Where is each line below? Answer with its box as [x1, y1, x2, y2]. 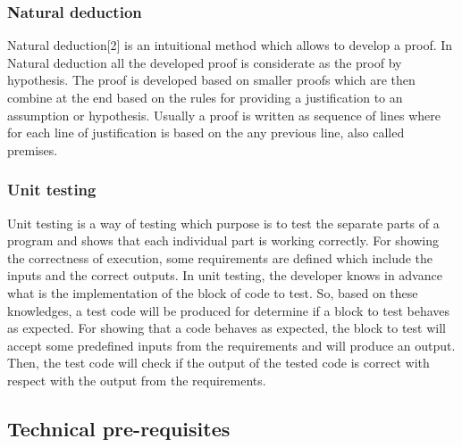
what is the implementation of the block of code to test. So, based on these [7, 283, 418, 302]
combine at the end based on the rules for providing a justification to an [7, 88, 403, 106]
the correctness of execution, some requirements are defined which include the [7, 248, 433, 267]
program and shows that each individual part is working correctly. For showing [7, 231, 440, 250]
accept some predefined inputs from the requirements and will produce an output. [7, 335, 456, 354]
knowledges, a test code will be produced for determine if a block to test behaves [7, 301, 450, 319]
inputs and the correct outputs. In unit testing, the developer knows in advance [7, 266, 442, 285]
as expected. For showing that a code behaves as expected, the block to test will [7, 319, 446, 337]
